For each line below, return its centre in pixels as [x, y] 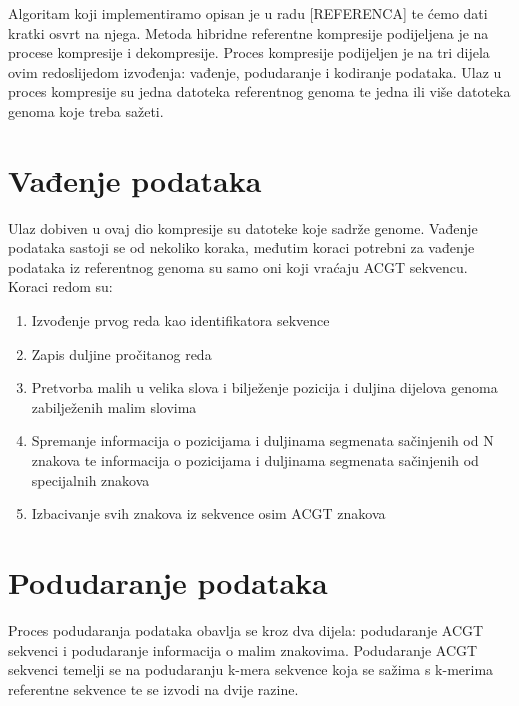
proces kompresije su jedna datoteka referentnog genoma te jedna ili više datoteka [259, 91]
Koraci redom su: [60, 286]
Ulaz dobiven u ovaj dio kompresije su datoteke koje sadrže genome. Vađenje [243, 227]
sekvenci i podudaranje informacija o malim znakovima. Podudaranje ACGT [243, 649]
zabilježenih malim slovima [114, 406]
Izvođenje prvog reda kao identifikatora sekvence [180, 320]
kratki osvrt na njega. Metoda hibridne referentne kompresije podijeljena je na [248, 32]
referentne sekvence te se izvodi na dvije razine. [153, 688]
